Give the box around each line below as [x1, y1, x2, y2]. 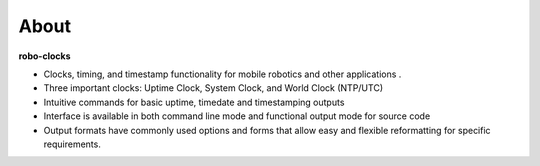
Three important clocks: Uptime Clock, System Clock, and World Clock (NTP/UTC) [43, 82, 384, 94]
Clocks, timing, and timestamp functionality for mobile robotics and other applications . [43, 68, 402, 80]
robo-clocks [18, 50, 71, 62]
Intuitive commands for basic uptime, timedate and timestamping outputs [43, 96, 345, 108]
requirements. [43, 138, 102, 150]
